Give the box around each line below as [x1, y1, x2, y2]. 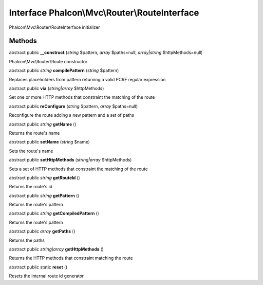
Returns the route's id [9, 184, 53, 190]
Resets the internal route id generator [9, 273, 84, 279]
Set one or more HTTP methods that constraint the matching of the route [9, 94, 155, 100]
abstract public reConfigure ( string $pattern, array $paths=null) [9, 103, 138, 109]
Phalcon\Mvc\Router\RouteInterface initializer [9, 24, 100, 30]
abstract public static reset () [9, 264, 68, 270]
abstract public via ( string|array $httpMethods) [9, 86, 104, 91]
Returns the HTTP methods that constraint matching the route [9, 255, 133, 261]
